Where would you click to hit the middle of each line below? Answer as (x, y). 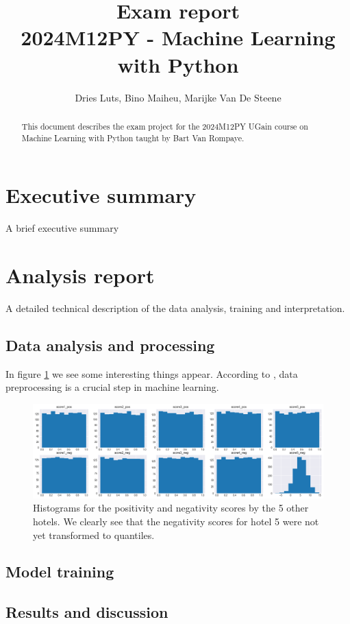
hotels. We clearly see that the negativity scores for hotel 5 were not (176, 521)
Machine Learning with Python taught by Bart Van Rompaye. (133, 137)
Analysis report (80, 275)
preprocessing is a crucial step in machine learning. (112, 387)
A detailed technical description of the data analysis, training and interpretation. (175, 308)
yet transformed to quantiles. (94, 535)
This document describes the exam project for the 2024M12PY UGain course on (165, 126)
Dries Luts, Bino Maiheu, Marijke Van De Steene (178, 97)
